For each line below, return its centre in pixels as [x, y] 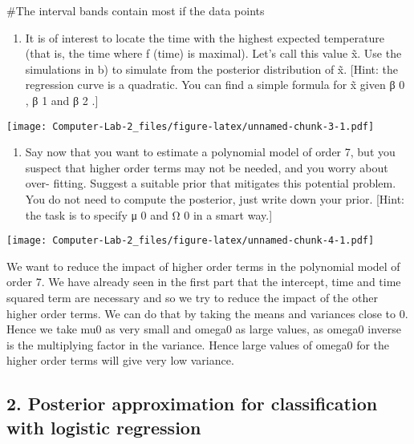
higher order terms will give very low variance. [120, 360]
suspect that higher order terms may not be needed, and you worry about [207, 167]
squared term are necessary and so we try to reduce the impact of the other [192, 298]
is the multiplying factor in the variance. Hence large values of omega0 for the [198, 344]
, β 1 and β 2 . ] [62, 100]
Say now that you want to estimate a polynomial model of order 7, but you [210, 152]
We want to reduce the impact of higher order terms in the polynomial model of [203, 266]
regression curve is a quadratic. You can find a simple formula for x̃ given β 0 [215, 85]
